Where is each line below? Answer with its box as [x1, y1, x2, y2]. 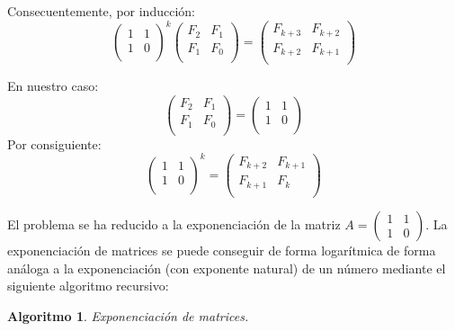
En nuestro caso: [7, 76, 99, 95]
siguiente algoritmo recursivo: [7, 276, 169, 295]
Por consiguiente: [7, 134, 102, 153]
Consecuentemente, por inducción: [7, 2, 195, 20]
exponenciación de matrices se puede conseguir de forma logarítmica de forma [7, 240, 436, 259]
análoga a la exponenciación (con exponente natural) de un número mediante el [7, 258, 446, 277]
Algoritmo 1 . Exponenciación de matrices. [7, 306, 249, 325]
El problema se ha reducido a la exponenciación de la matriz [7, 214, 341, 233]
